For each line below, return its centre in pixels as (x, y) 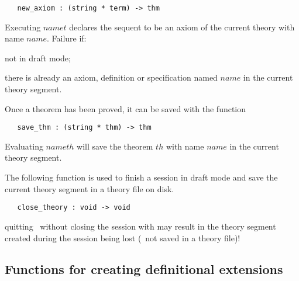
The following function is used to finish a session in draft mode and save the (141, 177)
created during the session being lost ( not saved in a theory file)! (123, 237)
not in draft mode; (38, 58)
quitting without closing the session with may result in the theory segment (140, 226)
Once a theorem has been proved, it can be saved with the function (126, 108)
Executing (23, 27)
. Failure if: (66, 38)
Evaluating (24, 146)
